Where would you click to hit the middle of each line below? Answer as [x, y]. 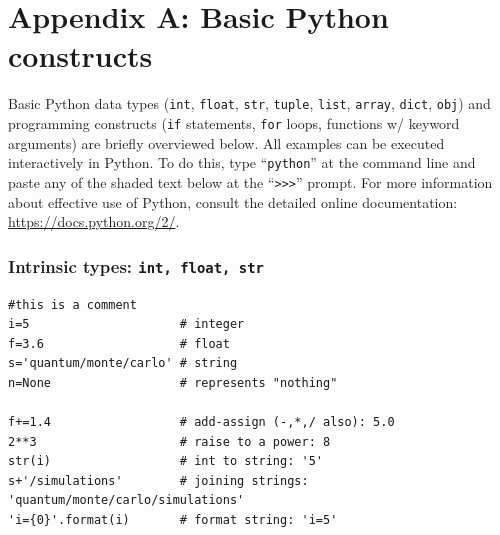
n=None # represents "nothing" [173, 382]
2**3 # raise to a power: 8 [169, 441]
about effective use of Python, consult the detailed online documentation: [233, 201]
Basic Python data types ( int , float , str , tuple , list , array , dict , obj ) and [249, 103]
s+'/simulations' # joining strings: [158, 480]
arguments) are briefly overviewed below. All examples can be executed [226, 142]
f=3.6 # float [119, 343]
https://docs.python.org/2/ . [94, 221]
